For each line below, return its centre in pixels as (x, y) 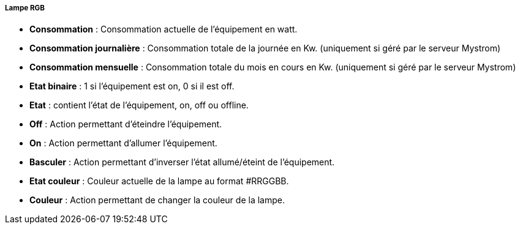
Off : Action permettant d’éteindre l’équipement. (126, 124)
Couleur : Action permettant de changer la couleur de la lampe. (157, 200)
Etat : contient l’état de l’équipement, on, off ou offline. (139, 105)
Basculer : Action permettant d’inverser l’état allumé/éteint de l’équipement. (182, 162)
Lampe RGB (25, 8)
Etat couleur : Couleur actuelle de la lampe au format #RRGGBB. (159, 181)
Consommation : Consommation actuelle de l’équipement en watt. (164, 29)
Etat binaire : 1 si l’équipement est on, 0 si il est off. (132, 86)
